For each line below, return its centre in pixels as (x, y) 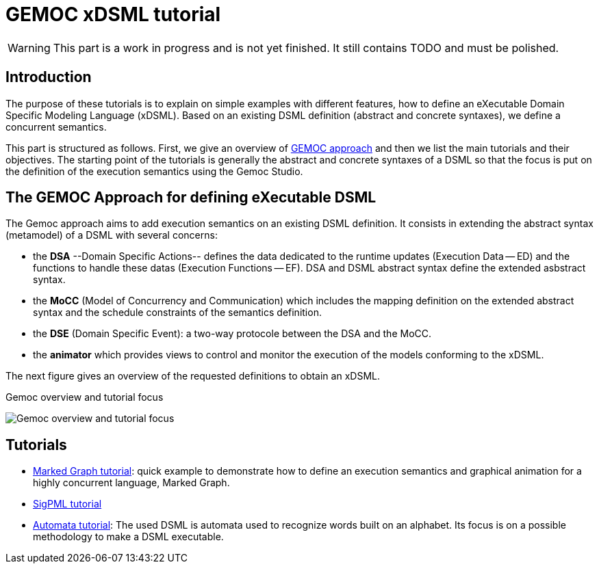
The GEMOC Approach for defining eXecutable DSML (191, 198)
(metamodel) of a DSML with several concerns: (112, 235)
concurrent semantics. (56, 127)
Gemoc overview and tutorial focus (85, 397)
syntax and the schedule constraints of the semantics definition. (177, 313)
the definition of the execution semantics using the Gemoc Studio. (154, 171)
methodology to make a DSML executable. (128, 537)
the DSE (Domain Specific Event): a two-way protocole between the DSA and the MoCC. (232, 334)
